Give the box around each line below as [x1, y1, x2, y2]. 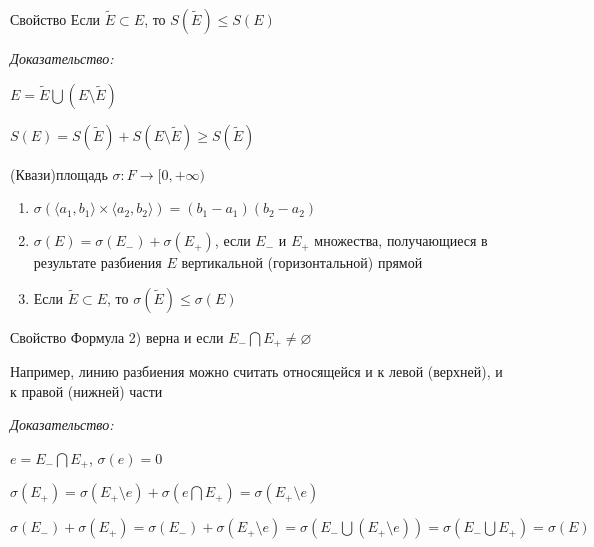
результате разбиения [33, 252, 162, 273]
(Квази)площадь [10, 163, 108, 184]
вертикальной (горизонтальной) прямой [181, 252, 423, 273]
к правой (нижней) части [10, 380, 163, 401]
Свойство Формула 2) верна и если [10, 326, 224, 347]
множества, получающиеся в [314, 230, 488, 251]
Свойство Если [10, 9, 101, 29]
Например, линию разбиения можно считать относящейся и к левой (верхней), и [10, 361, 503, 382]
